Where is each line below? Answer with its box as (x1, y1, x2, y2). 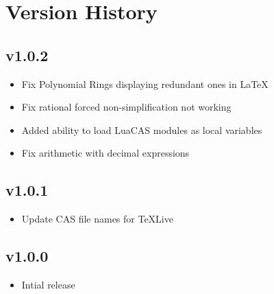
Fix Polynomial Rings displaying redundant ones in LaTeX (21, 76, 269, 91)
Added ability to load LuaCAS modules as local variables (21, 122, 262, 137)
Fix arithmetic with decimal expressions (21, 146, 190, 160)
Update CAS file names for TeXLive (21, 212, 173, 226)
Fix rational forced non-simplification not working (21, 100, 232, 114)
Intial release (21, 277, 75, 291)
